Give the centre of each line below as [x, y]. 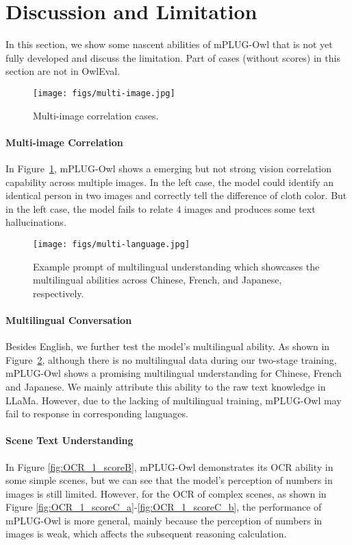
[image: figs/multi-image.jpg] [104, 93]
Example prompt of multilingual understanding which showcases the [176, 266]
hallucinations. [36, 222]
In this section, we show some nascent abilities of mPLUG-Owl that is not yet [169, 44]
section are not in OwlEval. [63, 71]
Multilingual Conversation [69, 320]
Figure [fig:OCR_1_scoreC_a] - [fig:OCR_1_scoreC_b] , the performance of [164, 507]
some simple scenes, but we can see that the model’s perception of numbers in [169, 480]
